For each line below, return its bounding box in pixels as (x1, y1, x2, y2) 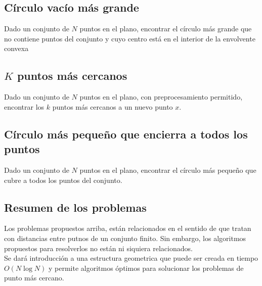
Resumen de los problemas (4, 199, 147, 215)
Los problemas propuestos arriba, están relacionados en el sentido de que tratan (4, 223, 251, 233)
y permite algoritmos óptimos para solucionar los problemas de (48, 262, 244, 273)
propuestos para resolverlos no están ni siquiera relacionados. (4, 243, 193, 253)
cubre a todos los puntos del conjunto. (4, 174, 122, 185)
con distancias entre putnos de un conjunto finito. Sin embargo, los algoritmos (4, 232, 246, 243)
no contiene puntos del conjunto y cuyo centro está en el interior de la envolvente (4, 33, 255, 43)
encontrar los (4, 101, 45, 112)
